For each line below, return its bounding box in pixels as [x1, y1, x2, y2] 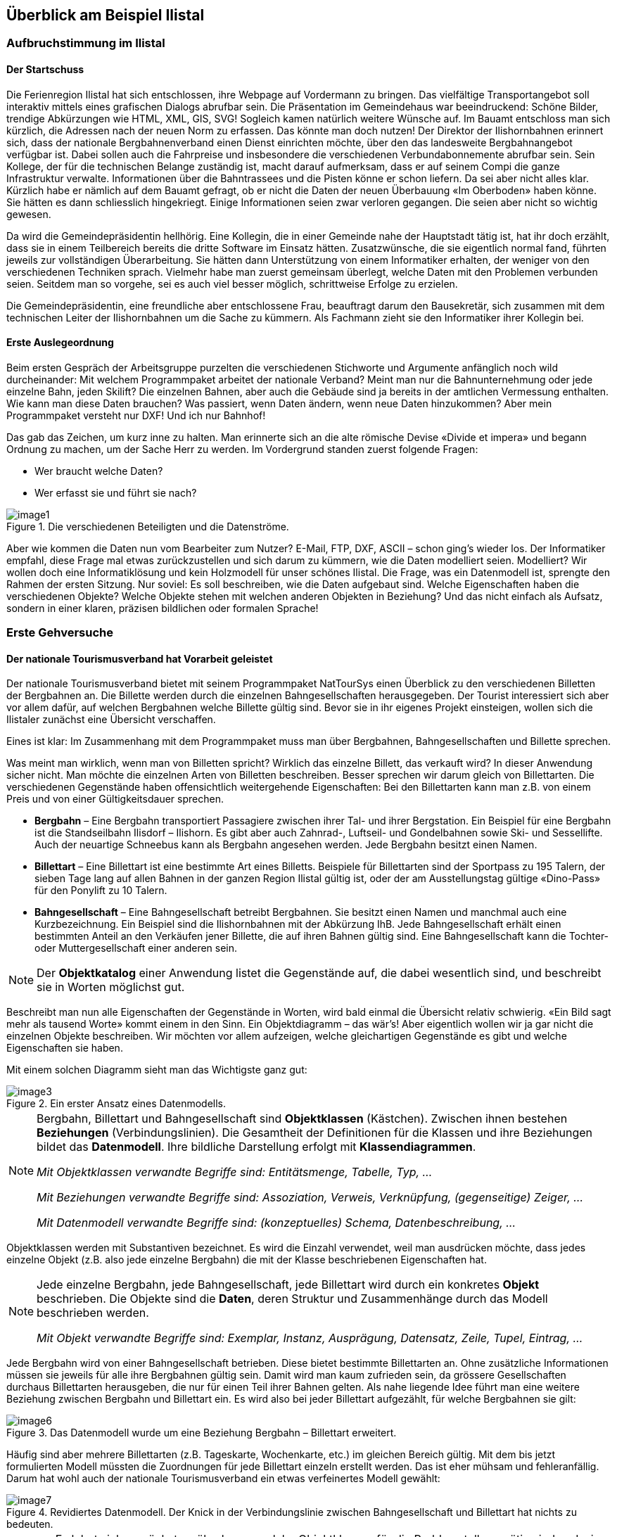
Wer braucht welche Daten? [34, 464, 163, 477]
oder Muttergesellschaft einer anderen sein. [34, 942, 238, 955]
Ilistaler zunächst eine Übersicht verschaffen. [6, 713, 216, 726]
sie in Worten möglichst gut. [37, 980, 185, 995]
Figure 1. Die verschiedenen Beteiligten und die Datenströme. [6, 520, 289, 532]
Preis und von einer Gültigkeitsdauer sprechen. [6, 793, 224, 805]
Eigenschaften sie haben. [6, 1042, 123, 1054]
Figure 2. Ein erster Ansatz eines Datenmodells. [6, 1097, 226, 1110]
